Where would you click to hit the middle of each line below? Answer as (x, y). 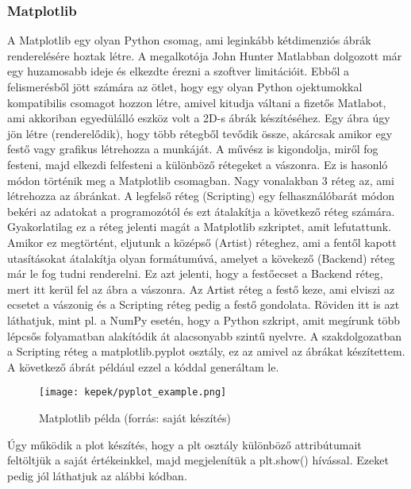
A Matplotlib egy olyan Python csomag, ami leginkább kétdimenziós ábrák (189, 40)
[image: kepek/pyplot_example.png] (133, 393)
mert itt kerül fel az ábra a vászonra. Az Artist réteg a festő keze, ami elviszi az (201, 289)
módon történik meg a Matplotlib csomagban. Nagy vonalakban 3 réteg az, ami (201, 180)
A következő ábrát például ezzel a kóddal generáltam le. (143, 366)
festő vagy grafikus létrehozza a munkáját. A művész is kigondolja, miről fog (193, 149)
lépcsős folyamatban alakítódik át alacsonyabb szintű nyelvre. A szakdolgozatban (205, 335)
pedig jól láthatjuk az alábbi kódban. (97, 475)
